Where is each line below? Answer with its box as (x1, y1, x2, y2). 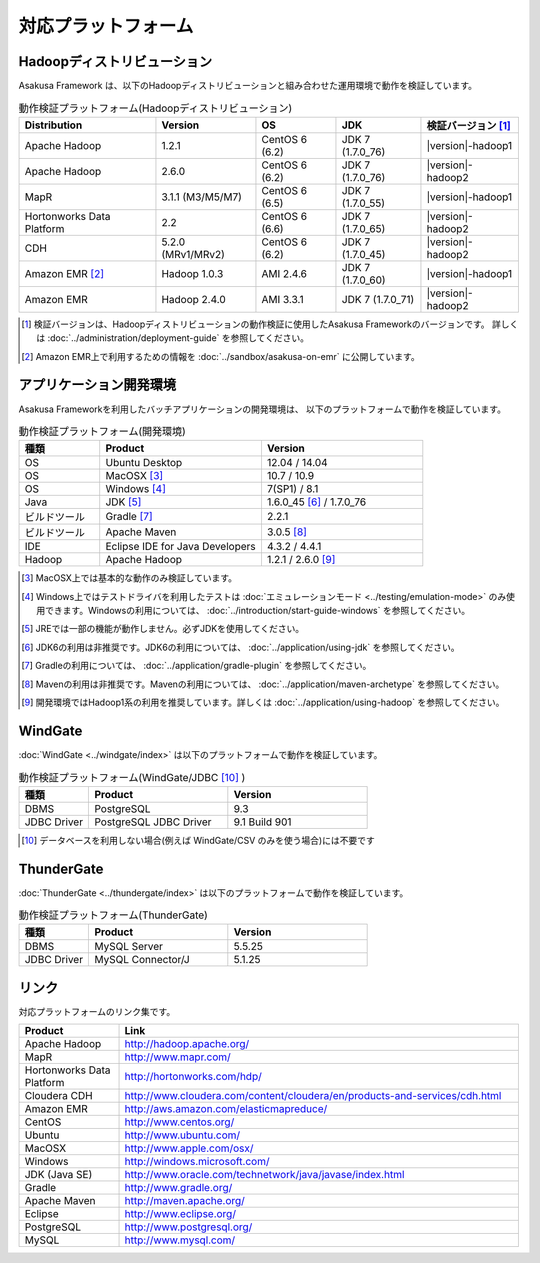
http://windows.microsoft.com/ (124, 1155, 270, 1169)
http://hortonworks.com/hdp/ (124, 1070, 262, 1084)
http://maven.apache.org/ (124, 1194, 245, 1208)
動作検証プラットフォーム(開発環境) (18, 425, 187, 439)
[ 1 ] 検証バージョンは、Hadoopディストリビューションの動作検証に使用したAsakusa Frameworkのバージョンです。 (21, 318, 490, 330)
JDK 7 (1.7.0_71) (341, 292, 415, 306)
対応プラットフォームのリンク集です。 (18, 1005, 176, 1017)
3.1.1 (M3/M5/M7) (161, 190, 242, 204)
